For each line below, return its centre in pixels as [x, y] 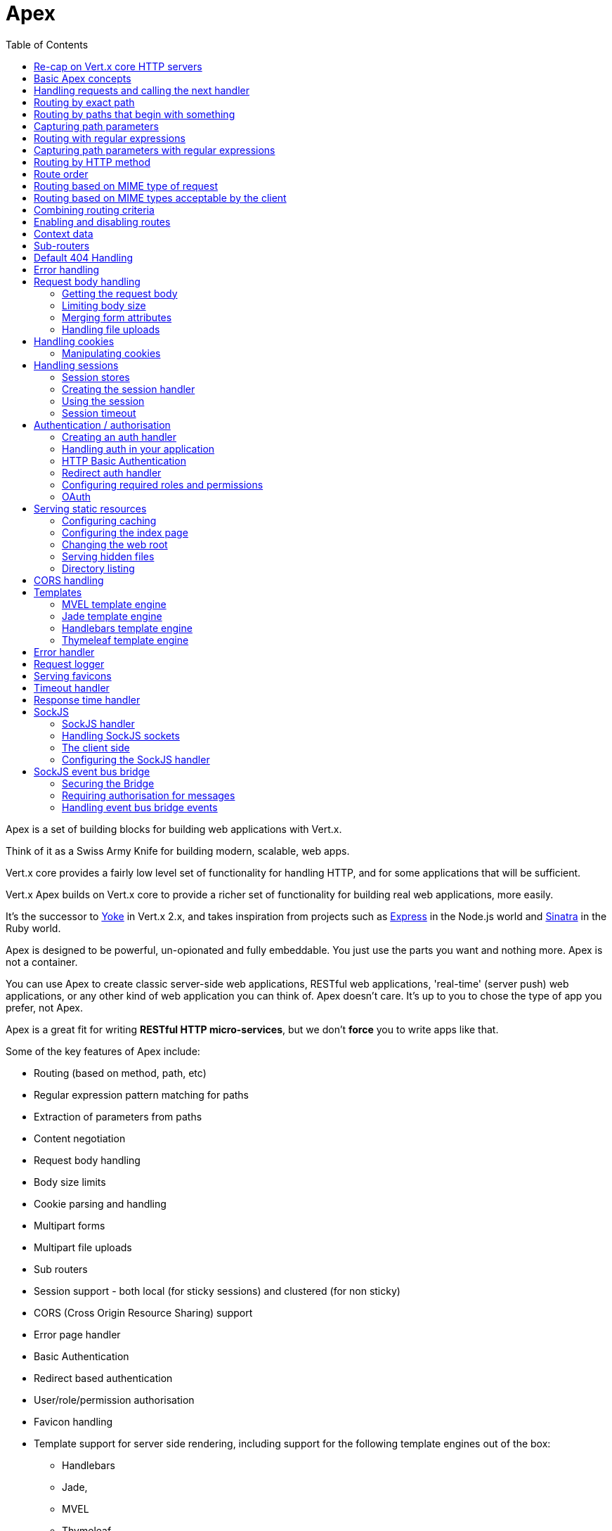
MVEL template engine [114, 604]
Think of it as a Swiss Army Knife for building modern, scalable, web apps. [178, 851]
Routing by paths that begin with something [135, 114]
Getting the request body [120, 293]
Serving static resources [90, 508]
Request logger [69, 664]
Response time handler [87, 699]
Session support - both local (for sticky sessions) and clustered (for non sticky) [217, 1291]
